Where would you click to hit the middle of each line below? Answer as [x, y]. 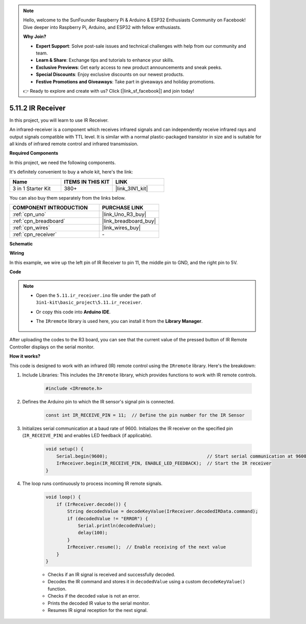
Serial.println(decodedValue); [117, 526]
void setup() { [65, 449]
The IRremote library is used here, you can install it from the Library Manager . [119, 321]
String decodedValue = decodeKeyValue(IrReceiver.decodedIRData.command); [163, 511]
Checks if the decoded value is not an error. [94, 596]
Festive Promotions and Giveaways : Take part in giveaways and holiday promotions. [125, 82]
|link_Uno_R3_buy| [124, 214]
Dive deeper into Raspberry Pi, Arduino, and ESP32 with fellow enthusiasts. [102, 27]
